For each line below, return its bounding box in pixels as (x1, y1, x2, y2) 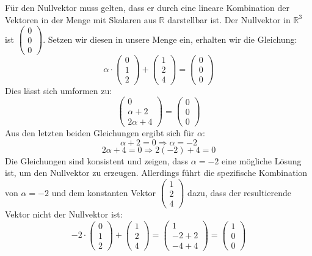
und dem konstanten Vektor (51, 186, 156, 199)
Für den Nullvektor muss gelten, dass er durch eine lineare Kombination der (5, 1, 289, 13)
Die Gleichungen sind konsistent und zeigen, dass (5, 154, 189, 167)
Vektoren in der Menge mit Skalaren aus (5, 13, 156, 26)
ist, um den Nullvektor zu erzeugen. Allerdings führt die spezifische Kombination (5, 166, 308, 179)
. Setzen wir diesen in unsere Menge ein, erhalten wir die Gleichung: (43, 32, 297, 45)
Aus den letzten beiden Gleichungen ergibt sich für (5, 126, 195, 139)
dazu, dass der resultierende (187, 186, 292, 199)
